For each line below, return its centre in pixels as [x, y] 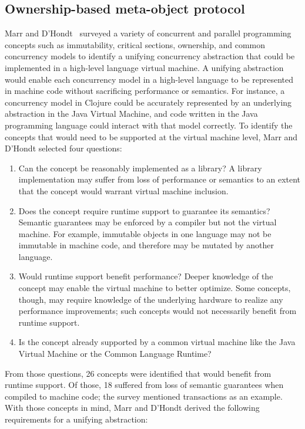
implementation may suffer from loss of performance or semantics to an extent [160, 179]
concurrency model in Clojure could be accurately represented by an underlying [148, 102]
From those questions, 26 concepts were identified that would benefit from [138, 373]
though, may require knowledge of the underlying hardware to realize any [151, 299]
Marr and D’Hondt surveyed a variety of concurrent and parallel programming [148, 33]
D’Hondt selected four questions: [63, 148]
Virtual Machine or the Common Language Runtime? [115, 354]
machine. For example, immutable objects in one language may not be [145, 233]
